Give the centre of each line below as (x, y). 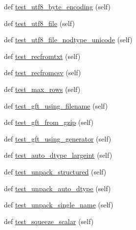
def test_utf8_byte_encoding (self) (57, 6)
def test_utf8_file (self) (39, 23)
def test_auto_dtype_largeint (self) (58, 155)
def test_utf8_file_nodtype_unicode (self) (68, 40)
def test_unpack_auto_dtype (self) (57, 188)
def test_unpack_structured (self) (55, 171)
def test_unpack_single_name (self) (59, 205)
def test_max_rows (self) (42, 89)
